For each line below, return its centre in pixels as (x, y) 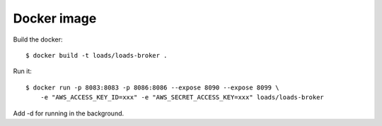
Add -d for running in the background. (69, 113)
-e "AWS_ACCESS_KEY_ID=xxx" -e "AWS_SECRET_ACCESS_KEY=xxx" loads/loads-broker (182, 97)
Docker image (55, 18)
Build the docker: (38, 39)
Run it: (22, 71)
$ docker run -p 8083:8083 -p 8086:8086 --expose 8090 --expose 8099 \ (152, 87)
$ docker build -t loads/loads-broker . (97, 55)
